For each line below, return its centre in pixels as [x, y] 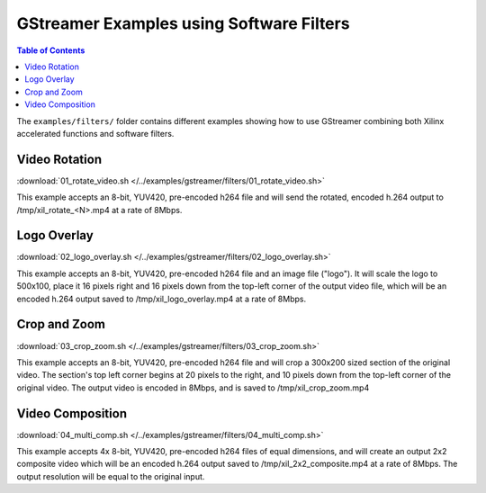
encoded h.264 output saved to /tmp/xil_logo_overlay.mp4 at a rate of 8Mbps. [161, 299]
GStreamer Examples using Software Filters [183, 23]
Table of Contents [51, 50]
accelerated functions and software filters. [95, 133]
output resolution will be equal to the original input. [111, 476]
